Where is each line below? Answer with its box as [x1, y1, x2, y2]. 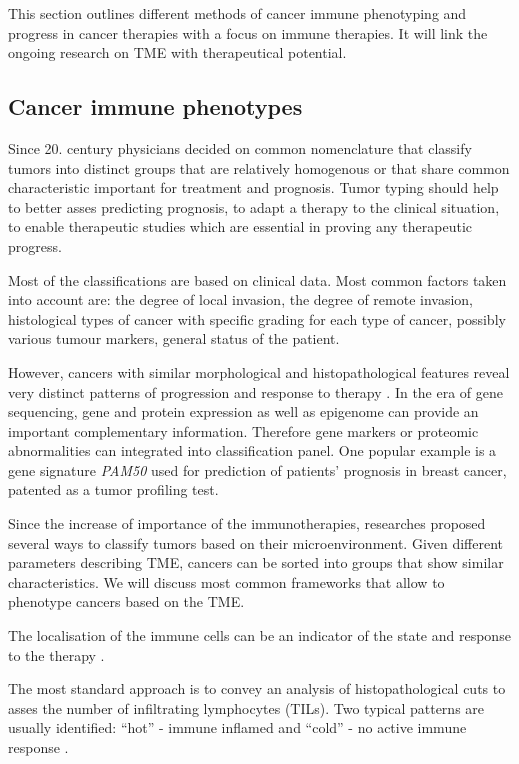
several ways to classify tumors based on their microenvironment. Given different [8, 532, 504, 553]
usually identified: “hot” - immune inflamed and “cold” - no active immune [8, 717, 467, 738]
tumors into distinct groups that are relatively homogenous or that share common [8, 157, 510, 178]
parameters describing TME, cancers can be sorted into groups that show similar [8, 552, 504, 573]
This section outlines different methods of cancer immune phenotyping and [8, 3, 467, 23]
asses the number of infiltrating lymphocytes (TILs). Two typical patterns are [8, 697, 485, 718]
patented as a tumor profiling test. [8, 479, 219, 500]
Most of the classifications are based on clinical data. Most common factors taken [8, 269, 507, 290]
